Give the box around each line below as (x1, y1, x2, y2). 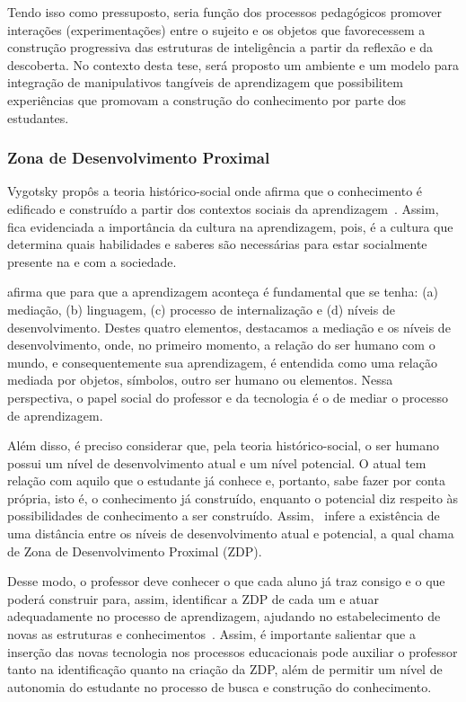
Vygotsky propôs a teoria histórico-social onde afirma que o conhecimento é (7, 182, 423, 200)
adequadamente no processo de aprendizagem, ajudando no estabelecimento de (7, 607, 441, 626)
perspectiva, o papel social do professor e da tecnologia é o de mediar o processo (7, 387, 448, 406)
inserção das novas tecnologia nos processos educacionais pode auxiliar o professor (7, 642, 458, 661)
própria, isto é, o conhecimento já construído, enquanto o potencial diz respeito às (7, 488, 459, 507)
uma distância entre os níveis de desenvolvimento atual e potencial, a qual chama (7, 524, 454, 543)
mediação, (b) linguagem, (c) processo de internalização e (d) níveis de (7, 299, 395, 318)
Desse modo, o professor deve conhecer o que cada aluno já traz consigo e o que (7, 572, 445, 591)
